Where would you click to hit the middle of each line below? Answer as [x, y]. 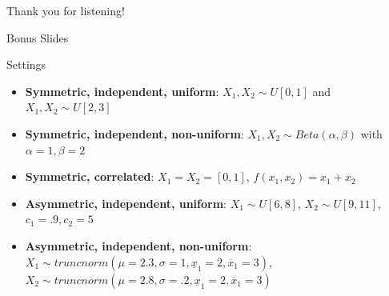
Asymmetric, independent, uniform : [126, 203]
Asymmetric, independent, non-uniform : [138, 245]
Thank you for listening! [66, 10]
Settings [26, 64]
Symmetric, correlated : [90, 176]
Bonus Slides [38, 37]
